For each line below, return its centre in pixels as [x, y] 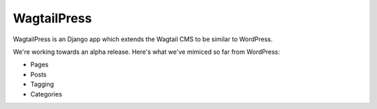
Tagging [42, 85]
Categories [46, 94]
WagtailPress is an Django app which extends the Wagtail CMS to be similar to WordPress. [143, 39]
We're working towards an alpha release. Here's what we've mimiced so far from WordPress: [147, 52]
